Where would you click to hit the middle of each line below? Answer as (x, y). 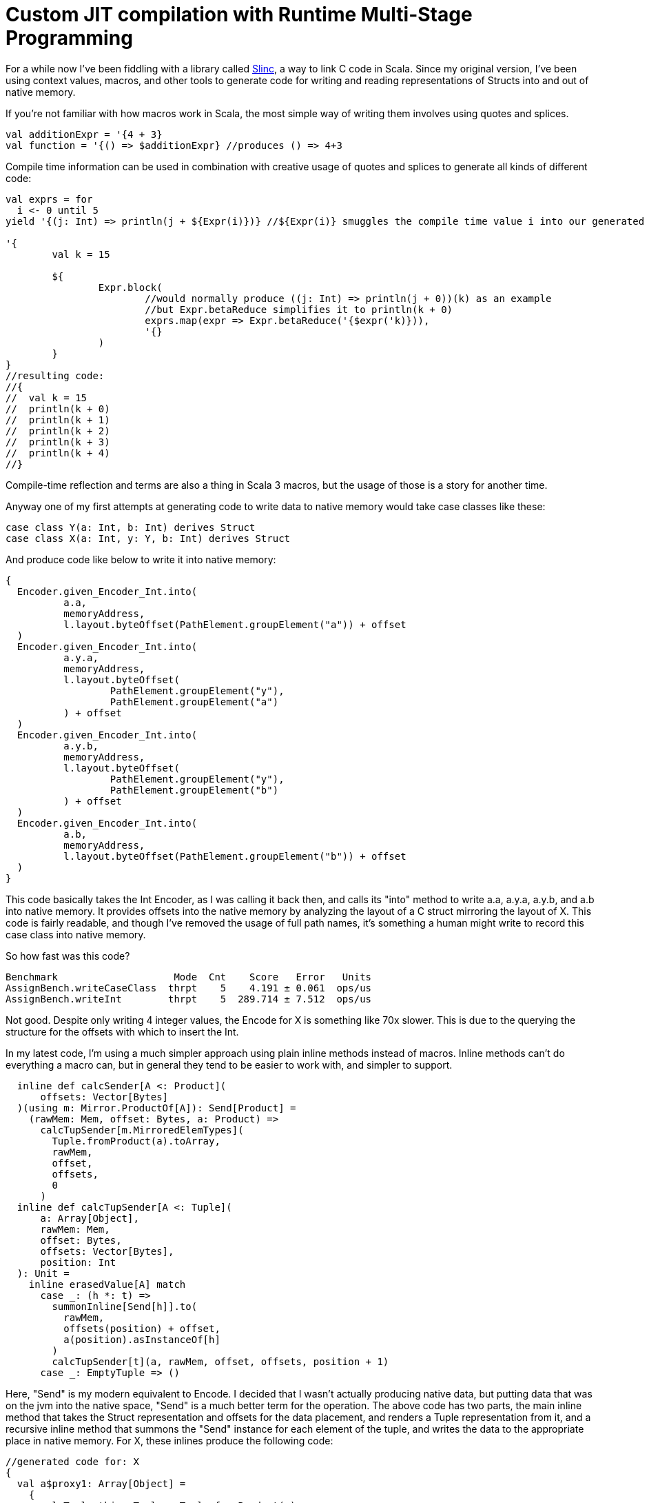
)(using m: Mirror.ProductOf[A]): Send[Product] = (156, 1108)
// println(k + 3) (58, 442)
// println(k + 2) (58, 431)
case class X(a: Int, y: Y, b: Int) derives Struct (148, 538)
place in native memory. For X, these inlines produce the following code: (169, 1440)
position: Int (78, 1262)
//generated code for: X (72, 1461)
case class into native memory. (76, 934)
